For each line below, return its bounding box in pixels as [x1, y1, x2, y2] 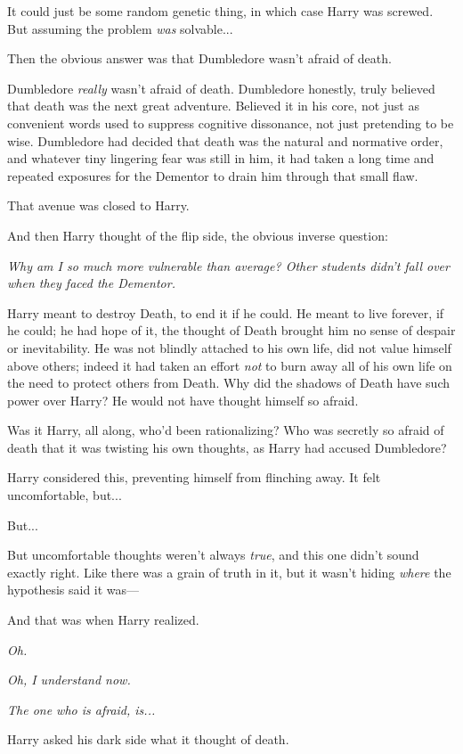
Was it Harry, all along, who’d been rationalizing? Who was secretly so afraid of [7, 421, 444, 439]
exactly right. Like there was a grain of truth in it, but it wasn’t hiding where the [7, 562, 451, 581]
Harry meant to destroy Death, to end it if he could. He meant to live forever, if [7, 303, 444, 322]
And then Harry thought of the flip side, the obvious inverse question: [7, 225, 388, 244]
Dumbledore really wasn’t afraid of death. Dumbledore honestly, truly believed [7, 78, 435, 97]
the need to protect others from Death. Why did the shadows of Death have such [7, 373, 451, 392]
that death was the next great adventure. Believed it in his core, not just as [7, 96, 419, 115]
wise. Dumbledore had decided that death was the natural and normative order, [7, 131, 443, 150]
